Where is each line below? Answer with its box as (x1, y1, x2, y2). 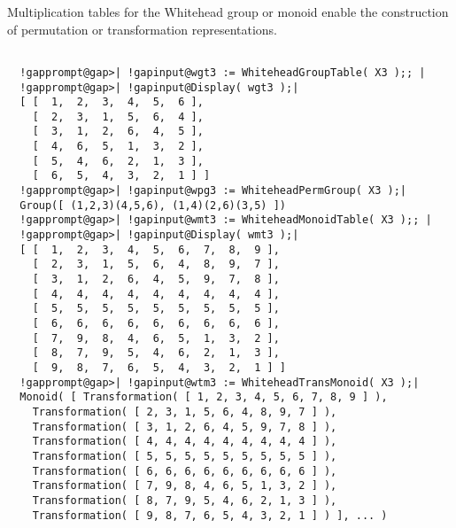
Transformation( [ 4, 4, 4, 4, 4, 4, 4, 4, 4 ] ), (32, 435, 337, 448)
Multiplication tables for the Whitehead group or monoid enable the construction (7, 3, 449, 20)
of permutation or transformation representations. (7, 19, 278, 38)
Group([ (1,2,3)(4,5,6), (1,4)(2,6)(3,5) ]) (19, 198, 286, 212)
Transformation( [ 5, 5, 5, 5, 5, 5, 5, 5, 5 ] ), (32, 449, 337, 462)
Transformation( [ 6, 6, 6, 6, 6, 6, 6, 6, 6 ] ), (32, 464, 337, 478)
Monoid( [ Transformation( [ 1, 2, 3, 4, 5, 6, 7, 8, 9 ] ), (19, 391, 388, 404)
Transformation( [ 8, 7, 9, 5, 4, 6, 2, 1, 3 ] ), (32, 493, 337, 507)
